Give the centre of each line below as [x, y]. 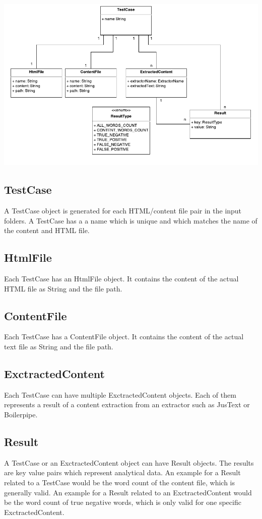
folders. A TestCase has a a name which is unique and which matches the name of [131, 220]
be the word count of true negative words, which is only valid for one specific [123, 502]
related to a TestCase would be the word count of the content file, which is [119, 482]
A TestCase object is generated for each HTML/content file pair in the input [123, 211]
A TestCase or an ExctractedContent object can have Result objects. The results [129, 462]
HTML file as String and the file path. [63, 288]
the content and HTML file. [47, 230]
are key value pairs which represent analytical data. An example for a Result [122, 472]
